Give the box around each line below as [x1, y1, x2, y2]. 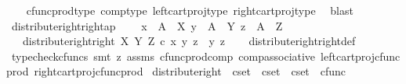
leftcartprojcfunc [321, 47, 401, 64]
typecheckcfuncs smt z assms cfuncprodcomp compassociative [11, 47, 316, 64]
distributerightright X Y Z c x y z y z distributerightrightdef [22, 33, 356, 49]
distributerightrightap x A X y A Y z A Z [11, 17, 283, 33]
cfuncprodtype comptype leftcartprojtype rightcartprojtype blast [26, 2, 353, 18]
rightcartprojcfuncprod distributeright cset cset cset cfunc [34, 63, 346, 79]
